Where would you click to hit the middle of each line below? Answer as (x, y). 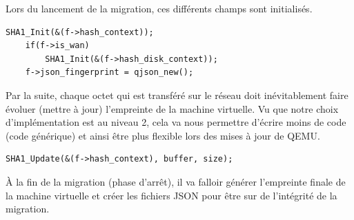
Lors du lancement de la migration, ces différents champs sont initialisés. (159, 8)
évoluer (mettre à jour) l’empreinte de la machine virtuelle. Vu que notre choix (172, 108)
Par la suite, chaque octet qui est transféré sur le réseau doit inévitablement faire (177, 95)
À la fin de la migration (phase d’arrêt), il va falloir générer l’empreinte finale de (176, 181)
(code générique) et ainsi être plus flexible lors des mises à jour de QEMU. (163, 135)
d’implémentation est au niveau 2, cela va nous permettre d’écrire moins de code (176, 122)
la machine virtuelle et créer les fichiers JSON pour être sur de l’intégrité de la (171, 195)
